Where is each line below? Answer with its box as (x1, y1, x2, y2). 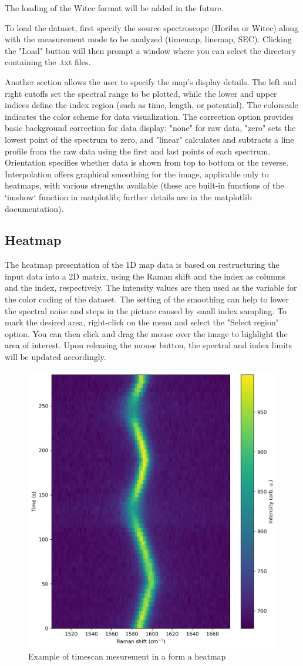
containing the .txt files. (5, 56, 91, 68)
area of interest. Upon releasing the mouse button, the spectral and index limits (5, 339, 292, 351)
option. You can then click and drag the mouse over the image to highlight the (5, 327, 288, 339)
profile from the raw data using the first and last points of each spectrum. (5, 144, 271, 157)
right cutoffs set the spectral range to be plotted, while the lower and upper (5, 87, 277, 99)
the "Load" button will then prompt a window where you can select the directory (5, 44, 297, 56)
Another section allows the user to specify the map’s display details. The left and (5, 75, 297, 88)
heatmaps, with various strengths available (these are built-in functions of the (5, 179, 284, 191)
